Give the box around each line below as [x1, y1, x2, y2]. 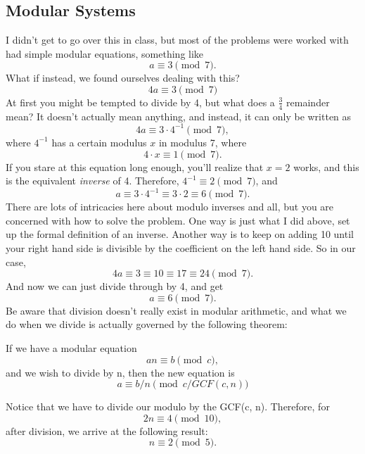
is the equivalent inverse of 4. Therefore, [6, 173, 179, 188]
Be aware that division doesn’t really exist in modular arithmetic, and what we [6, 303, 347, 317]
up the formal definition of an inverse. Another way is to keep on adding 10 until [6, 227, 354, 241]
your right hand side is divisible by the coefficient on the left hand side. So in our [6, 240, 356, 255]
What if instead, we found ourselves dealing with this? [6, 70, 240, 85]
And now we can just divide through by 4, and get [6, 279, 224, 294]
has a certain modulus [51, 134, 147, 149]
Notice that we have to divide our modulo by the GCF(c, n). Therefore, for [6, 399, 330, 414]
